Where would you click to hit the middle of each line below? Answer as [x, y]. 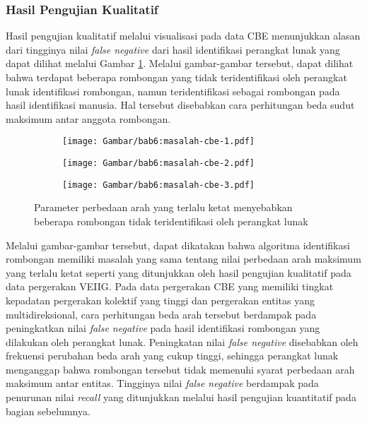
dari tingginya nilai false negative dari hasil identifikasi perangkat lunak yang [173, 49]
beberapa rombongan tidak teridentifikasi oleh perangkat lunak [171, 221]
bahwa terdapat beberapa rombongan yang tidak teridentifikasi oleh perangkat [176, 77]
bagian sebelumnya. [48, 411]
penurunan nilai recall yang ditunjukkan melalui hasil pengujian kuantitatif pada [181, 397]
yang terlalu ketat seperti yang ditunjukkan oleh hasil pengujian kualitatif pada [179, 272]
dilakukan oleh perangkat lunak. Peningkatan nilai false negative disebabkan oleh [182, 341]
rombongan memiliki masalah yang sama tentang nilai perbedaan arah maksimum [183, 259]
